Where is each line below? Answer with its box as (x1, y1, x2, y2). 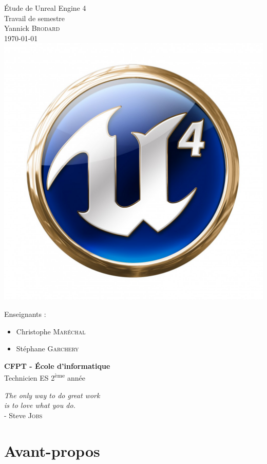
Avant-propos (4, 440, 100, 461)
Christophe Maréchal (16, 326, 86, 336)
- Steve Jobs (4, 409, 43, 420)
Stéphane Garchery (16, 343, 79, 354)
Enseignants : (4, 309, 46, 319)
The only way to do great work (4, 389, 100, 400)
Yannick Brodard (4, 23, 60, 33)
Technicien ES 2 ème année (4, 371, 85, 383)
